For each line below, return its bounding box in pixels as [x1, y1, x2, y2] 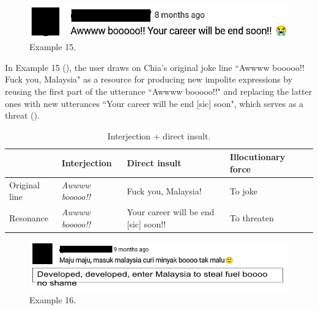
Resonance [9, 212, 49, 224]
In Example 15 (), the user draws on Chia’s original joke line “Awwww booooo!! [5, 61, 305, 73]
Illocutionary [229, 150, 286, 163]
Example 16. [29, 293, 76, 306]
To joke [229, 184, 257, 197]
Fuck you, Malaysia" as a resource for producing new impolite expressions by [5, 73, 293, 86]
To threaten [229, 212, 274, 224]
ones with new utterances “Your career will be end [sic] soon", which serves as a [5, 97, 304, 109]
